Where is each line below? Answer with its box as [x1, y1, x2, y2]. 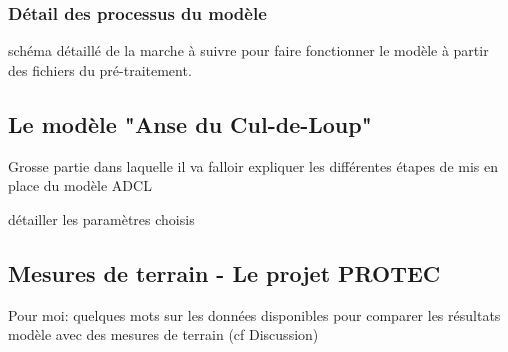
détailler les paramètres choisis [8, 208, 195, 229]
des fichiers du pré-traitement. [8, 59, 192, 80]
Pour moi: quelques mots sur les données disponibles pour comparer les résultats [8, 304, 501, 325]
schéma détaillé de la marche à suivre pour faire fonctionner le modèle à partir [8, 40, 489, 61]
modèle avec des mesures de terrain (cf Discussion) [8, 324, 319, 345]
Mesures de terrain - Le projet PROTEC [8, 257, 441, 288]
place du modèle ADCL [8, 175, 152, 196]
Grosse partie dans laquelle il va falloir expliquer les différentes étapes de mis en [8, 155, 499, 176]
